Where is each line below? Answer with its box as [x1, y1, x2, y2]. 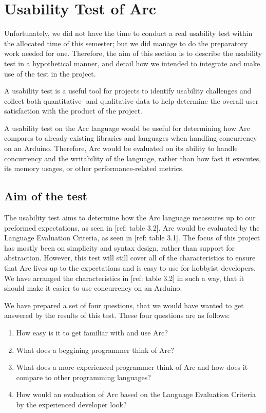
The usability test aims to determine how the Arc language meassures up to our [4, 212, 256, 223]
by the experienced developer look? [16, 399, 127, 409]
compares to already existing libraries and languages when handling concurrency [4, 133, 257, 143]
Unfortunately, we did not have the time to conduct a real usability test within [4, 28, 253, 39]
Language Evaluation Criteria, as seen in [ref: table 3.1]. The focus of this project [4, 232, 260, 243]
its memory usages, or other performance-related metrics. [4, 163, 184, 174]
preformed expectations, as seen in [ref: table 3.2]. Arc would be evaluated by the [4, 222, 260, 233]
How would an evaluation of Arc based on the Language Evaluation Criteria [16, 389, 256, 400]
